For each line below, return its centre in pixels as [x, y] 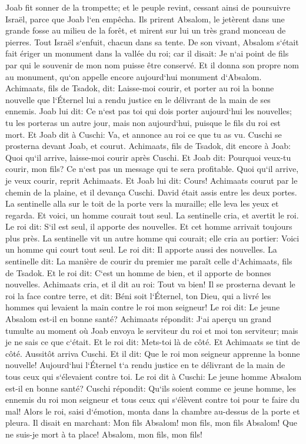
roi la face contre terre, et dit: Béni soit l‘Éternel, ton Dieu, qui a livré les [138, 295]
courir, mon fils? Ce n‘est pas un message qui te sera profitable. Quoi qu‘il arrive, [152, 169]
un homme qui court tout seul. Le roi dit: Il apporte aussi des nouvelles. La [141, 249]
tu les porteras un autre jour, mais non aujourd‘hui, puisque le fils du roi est [143, 122]
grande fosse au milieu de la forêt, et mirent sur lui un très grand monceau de [146, 30]
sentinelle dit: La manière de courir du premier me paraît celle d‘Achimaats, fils [149, 261]
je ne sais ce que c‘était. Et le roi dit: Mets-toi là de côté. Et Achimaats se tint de [153, 342]
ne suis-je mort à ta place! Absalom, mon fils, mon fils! [104, 434]
